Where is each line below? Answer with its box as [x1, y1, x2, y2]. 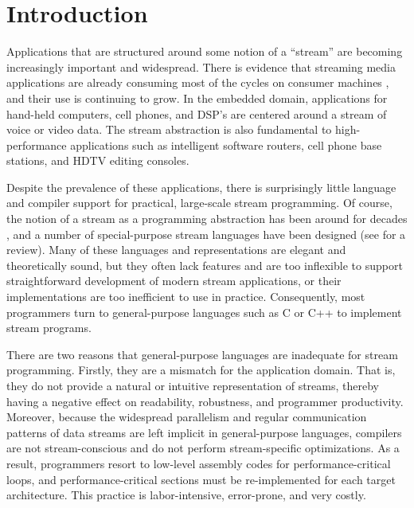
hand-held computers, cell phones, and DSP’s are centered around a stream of [6, 105, 387, 122]
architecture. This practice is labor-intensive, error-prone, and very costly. [6, 487, 366, 503]
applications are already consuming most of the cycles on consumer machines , [6, 74, 389, 91]
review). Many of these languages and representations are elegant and [6, 241, 346, 258]
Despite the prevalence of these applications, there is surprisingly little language [6, 178, 396, 195]
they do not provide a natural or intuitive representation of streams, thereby [6, 377, 379, 393]
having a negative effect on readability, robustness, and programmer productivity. [6, 393, 404, 409]
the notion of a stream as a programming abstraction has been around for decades [6, 210, 408, 227]
